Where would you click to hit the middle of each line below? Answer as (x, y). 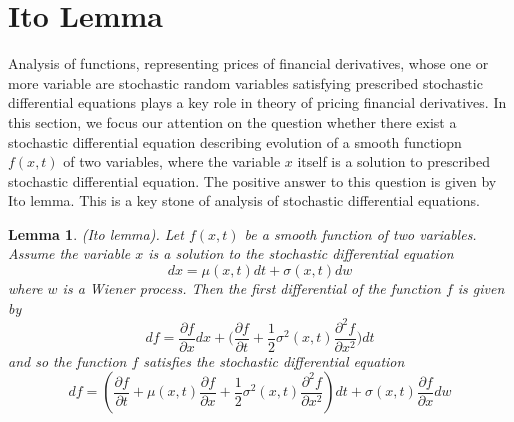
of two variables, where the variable (172, 161)
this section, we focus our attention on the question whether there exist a (232, 121)
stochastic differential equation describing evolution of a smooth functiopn (235, 141)
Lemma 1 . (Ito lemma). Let (96, 233)
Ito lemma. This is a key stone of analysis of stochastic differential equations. (244, 200)
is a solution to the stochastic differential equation (301, 253)
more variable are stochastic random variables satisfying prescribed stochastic (245, 82)
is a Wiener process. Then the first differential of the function (251, 288)
